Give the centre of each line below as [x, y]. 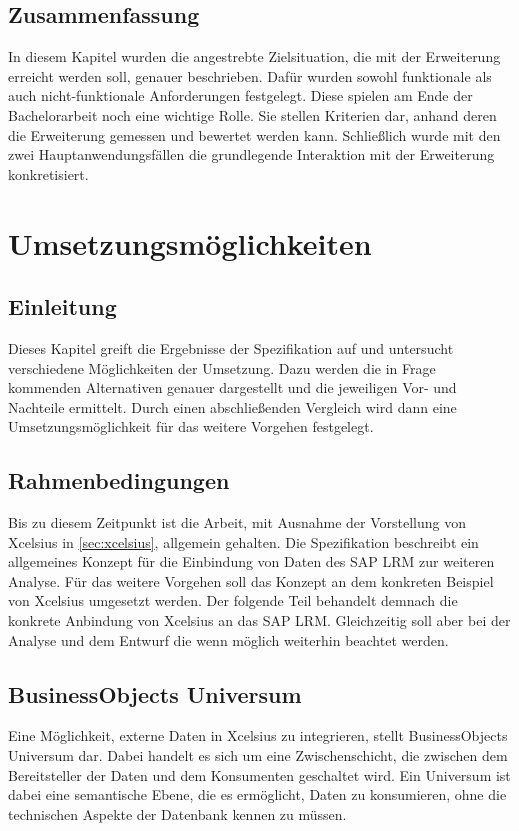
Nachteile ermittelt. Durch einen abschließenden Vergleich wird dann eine [232, 406]
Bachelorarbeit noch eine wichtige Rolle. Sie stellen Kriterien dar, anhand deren [252, 114]
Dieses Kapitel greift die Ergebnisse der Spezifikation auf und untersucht [231, 347]
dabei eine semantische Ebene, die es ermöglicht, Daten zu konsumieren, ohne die [257, 794]
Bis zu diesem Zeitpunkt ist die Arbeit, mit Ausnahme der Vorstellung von [237, 522]
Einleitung [62, 306]
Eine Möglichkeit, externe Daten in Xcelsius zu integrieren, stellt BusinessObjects [258, 735]
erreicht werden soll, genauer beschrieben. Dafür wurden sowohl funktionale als [250, 75]
